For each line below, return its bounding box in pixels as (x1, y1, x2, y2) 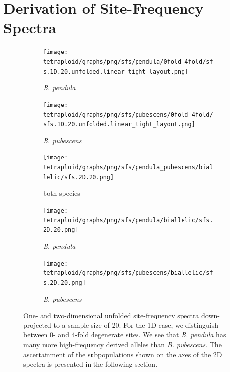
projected (23, 319, 51, 330)
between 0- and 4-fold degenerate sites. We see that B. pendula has (23, 329, 226, 340)
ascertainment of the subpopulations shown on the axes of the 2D (23, 349, 222, 359)
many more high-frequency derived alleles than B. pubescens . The (23, 339, 222, 349)
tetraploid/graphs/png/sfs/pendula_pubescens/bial (43, 164, 213, 171)
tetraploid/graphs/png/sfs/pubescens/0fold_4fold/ (43, 111, 213, 118)
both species (43, 188, 80, 198)
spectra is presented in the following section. (23, 359, 158, 369)
